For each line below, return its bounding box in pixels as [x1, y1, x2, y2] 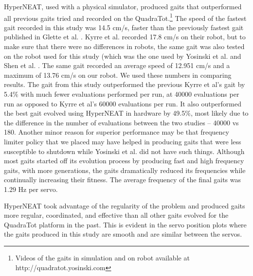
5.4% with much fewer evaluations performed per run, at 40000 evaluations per [4, 89, 239, 99]
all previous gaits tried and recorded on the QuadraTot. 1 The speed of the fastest [4, 11, 247, 23]
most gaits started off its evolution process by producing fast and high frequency [4, 155, 244, 166]
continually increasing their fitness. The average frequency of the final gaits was [4, 174, 241, 185]
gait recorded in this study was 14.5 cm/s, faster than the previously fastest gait [4, 22, 244, 32]
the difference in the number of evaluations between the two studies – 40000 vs [4, 117, 239, 127]
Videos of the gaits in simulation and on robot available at [15, 252, 190, 262]
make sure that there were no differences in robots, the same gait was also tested [4, 41, 245, 52]
